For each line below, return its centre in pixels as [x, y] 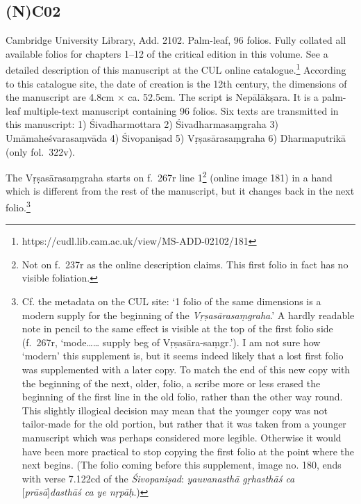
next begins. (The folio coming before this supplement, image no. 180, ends [182, 465]
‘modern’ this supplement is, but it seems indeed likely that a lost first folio [183, 356]
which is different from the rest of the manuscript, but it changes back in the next [180, 191]
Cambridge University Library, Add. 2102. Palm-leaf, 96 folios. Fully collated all [176, 40]
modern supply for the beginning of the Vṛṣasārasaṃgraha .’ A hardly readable [188, 315]
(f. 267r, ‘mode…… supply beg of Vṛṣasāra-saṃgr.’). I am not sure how [171, 342]
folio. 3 [18, 206]
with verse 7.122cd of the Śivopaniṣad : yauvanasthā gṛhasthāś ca [158, 478]
